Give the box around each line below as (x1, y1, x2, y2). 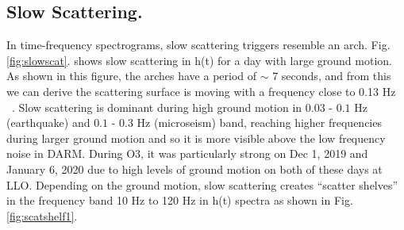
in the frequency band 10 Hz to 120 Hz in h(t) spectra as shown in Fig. (6, 192, 353, 209)
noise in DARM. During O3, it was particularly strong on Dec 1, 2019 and (6, 145, 368, 162)
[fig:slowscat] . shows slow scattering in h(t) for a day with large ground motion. (6, 52, 392, 68)
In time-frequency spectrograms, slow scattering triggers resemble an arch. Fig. (6, 36, 391, 53)
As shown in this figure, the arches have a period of (6, 67, 257, 84)
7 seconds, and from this (272, 67, 391, 84)
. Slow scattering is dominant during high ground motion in (12, 98, 302, 115)
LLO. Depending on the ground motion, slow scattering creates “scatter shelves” (6, 176, 398, 193)
